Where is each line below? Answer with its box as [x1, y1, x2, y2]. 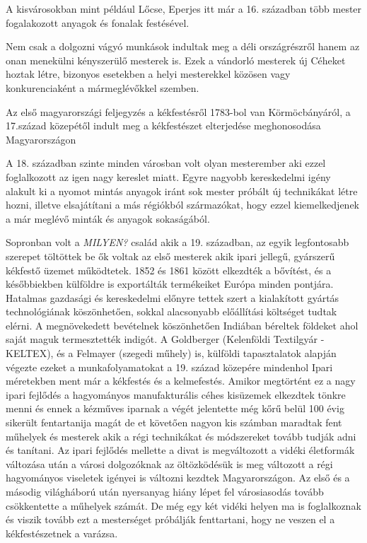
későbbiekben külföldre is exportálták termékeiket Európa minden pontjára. [6, 276, 334, 291]
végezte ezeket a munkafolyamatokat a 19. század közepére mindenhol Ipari [6, 359, 333, 374]
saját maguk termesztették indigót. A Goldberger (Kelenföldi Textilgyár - [6, 332, 325, 346]
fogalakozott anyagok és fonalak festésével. [6, 15, 190, 30]
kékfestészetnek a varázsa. [6, 525, 118, 540]
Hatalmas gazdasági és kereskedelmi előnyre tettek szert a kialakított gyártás [6, 290, 339, 305]
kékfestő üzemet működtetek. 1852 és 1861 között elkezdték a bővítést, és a [6, 262, 332, 277]
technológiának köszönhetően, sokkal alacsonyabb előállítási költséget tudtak [6, 304, 337, 319]
